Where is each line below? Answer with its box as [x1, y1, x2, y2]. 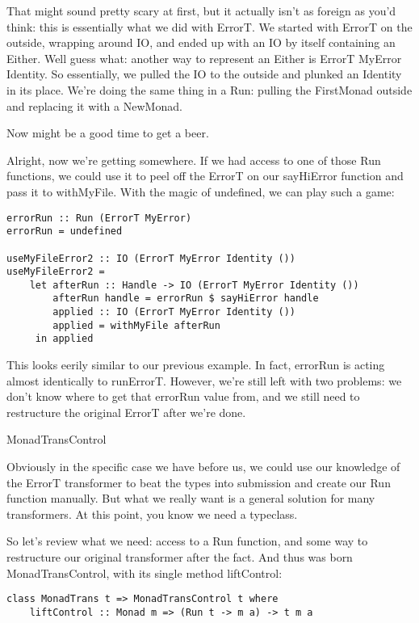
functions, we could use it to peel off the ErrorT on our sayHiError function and [6, 167, 404, 184]
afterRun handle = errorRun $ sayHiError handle [52, 293, 319, 305]
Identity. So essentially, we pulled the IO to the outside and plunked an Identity [6, 65, 402, 82]
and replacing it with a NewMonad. [6, 97, 182, 114]
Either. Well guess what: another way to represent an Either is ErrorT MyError [6, 49, 402, 66]
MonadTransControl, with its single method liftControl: [6, 564, 283, 581]
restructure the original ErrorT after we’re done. [6, 403, 246, 420]
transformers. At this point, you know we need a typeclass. [6, 505, 298, 522]
